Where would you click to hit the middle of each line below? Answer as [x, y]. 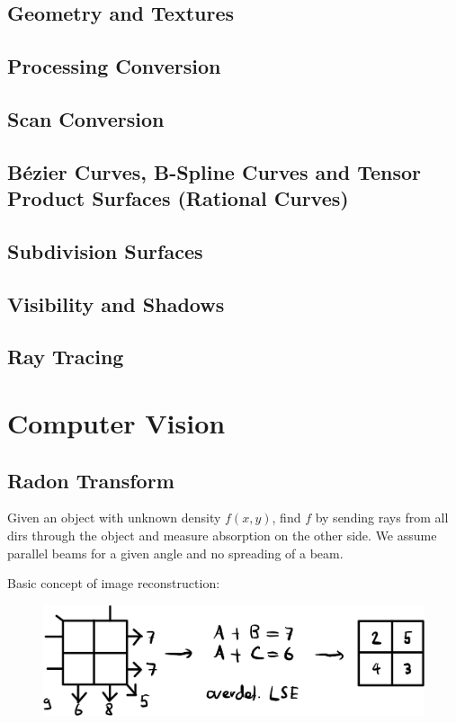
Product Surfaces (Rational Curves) [178, 198]
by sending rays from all [382, 518]
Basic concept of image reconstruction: [114, 583]
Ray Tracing [66, 357]
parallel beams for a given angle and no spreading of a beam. [175, 553]
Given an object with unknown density [114, 518]
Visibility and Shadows [116, 303]
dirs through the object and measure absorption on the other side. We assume [222, 536]
